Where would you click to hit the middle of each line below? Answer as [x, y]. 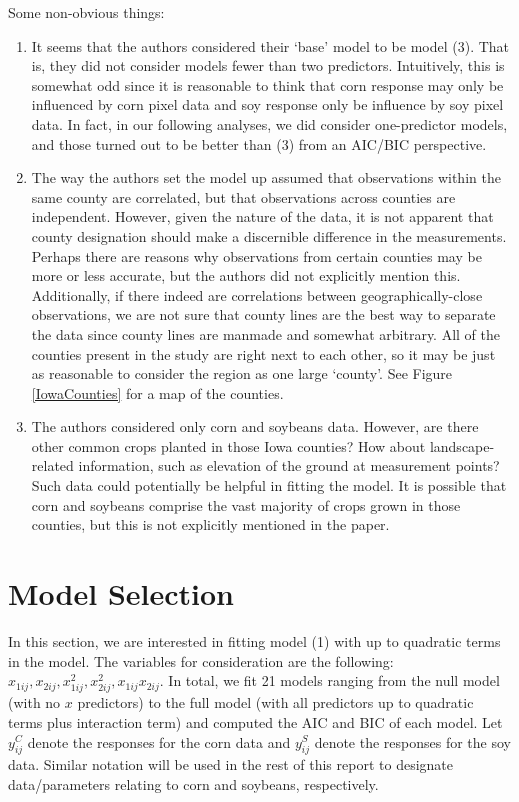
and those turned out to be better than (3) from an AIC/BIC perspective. [259, 143]
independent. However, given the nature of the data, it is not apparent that [262, 216]
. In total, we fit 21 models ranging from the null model [329, 680]
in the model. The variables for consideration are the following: [201, 660]
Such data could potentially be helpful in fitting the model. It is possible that [269, 485]
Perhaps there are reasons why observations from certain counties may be [256, 255]
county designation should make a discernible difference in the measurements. [269, 235]
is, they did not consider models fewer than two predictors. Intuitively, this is [268, 65]
